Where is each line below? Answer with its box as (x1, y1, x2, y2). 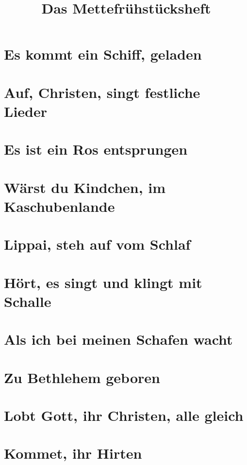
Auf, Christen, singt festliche (4, 82, 200, 102)
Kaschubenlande (4, 196, 115, 216)
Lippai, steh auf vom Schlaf (4, 234, 191, 254)
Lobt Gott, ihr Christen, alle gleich (4, 405, 244, 425)
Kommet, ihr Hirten (4, 443, 142, 463)
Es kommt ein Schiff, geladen (4, 44, 202, 64)
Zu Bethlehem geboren (4, 367, 160, 387)
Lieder (4, 101, 47, 121)
